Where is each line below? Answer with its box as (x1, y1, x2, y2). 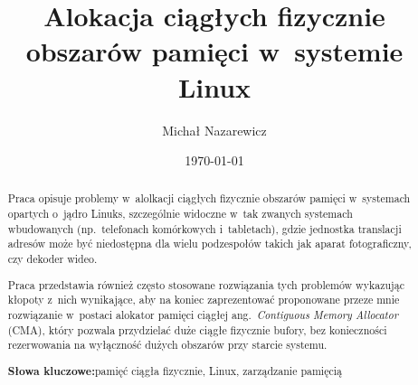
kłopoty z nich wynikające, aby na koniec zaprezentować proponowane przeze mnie (7, 292, 400, 307)
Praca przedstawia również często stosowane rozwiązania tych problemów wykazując (7, 277, 404, 292)
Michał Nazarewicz (162, 120, 267, 139)
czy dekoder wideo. (7, 251, 98, 267)
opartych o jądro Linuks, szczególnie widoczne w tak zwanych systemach (7, 206, 353, 221)
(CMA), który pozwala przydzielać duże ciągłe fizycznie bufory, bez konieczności (7, 322, 387, 337)
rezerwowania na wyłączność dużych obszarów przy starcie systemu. (7, 337, 328, 352)
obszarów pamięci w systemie (25, 33, 404, 70)
